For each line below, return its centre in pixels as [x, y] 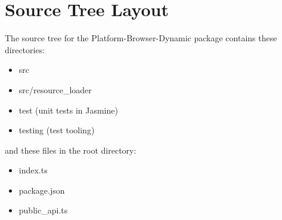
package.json [42, 190]
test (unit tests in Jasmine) [68, 110]
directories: [25, 49]
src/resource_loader [55, 89]
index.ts [33, 170]
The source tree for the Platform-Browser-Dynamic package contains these [141, 38]
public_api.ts [43, 210]
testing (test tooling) [57, 130]
